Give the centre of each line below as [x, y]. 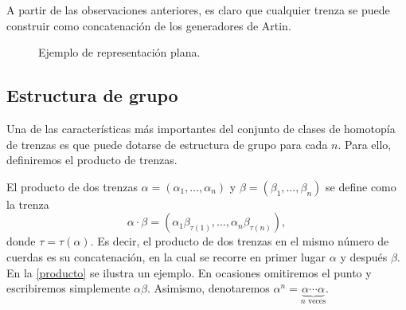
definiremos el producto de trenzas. [92, 160]
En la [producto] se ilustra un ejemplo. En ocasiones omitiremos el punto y [189, 272]
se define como [361, 186]
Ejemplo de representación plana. [119, 52]
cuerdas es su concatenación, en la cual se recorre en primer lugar [166, 256]
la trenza [28, 204]
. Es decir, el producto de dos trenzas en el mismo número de [240, 241]
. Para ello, [365, 144]
